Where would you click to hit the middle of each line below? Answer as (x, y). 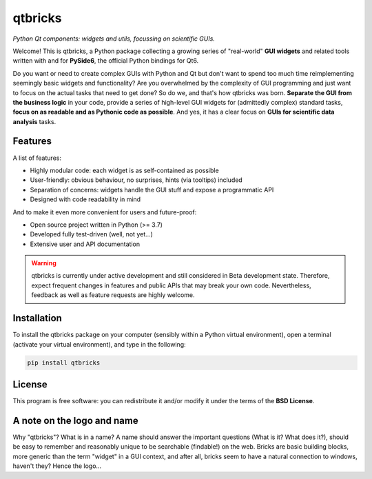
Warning (44, 263)
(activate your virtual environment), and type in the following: (99, 344)
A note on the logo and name (75, 420)
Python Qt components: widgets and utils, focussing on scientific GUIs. (114, 39)
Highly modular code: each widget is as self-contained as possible (125, 170)
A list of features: (37, 158)
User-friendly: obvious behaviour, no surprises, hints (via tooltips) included (136, 180)
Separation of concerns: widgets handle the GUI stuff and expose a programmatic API (152, 190)
